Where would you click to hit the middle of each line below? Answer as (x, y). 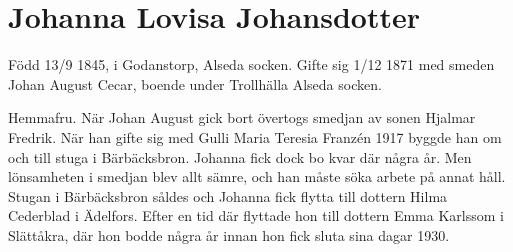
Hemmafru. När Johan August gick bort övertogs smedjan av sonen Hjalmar (242, 117)
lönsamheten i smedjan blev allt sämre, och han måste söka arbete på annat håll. (257, 176)
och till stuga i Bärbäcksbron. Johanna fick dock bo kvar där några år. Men (240, 156)
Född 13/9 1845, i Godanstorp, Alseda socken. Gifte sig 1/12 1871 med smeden (251, 64)
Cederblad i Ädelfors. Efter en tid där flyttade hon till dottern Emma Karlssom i (256, 215)
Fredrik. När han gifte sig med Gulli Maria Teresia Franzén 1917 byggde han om (255, 136)
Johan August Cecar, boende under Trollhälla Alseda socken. (195, 83)
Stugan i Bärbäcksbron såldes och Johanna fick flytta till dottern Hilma (228, 195)
